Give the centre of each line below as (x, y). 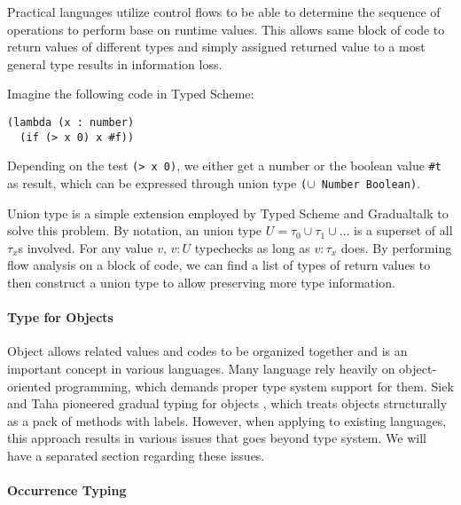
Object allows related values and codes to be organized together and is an (207, 351)
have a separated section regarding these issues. (136, 455)
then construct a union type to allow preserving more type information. (201, 282)
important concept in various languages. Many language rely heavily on (201, 368)
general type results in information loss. (115, 63)
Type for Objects (60, 317)
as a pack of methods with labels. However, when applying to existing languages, (227, 420)
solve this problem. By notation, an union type (135, 230)
